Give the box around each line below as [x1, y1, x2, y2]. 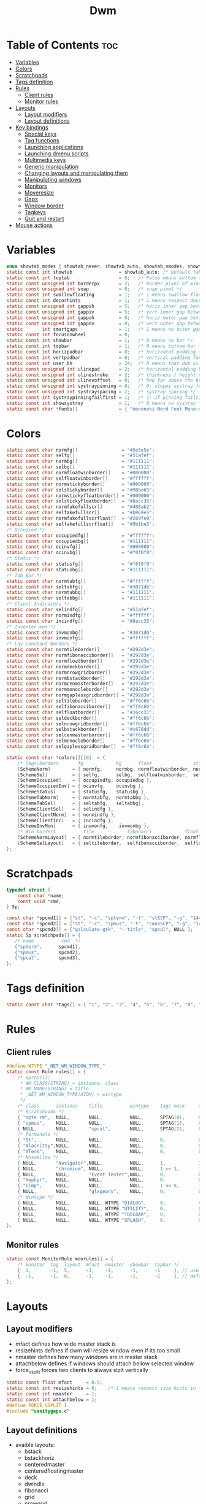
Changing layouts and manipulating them [24, 169, 128, 177]
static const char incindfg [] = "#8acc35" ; [6, 618, 155, 624]
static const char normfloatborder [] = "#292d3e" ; [6, 658, 155, 664]
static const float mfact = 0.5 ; [6, 1379, 103, 1386]
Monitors [24, 182, 47, 190]
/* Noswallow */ [17, 1154, 59, 1160]
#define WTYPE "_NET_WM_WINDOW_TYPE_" [6, 1063, 105, 1069]
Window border [24, 202, 64, 209]
